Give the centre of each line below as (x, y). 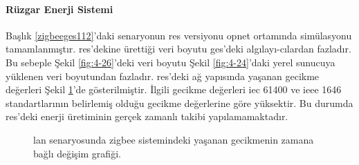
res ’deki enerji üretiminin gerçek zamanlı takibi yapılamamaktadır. (147, 116)
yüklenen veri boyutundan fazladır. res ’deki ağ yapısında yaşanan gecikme (163, 76)
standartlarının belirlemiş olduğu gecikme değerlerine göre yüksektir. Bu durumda (179, 103)
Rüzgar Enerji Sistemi (59, 9)
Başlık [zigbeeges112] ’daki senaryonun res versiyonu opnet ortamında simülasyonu (179, 35)
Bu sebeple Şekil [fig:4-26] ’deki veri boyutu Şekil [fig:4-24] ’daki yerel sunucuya (171, 62)
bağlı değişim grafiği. (77, 153)
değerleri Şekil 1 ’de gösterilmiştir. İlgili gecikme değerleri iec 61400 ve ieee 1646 (174, 89)
